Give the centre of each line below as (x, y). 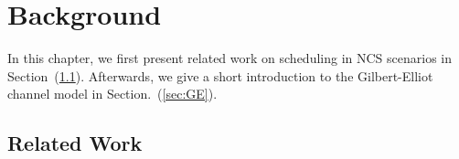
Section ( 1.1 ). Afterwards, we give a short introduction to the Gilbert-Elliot (220, 75)
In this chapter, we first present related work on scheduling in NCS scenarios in (230, 58)
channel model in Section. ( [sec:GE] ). (112, 94)
